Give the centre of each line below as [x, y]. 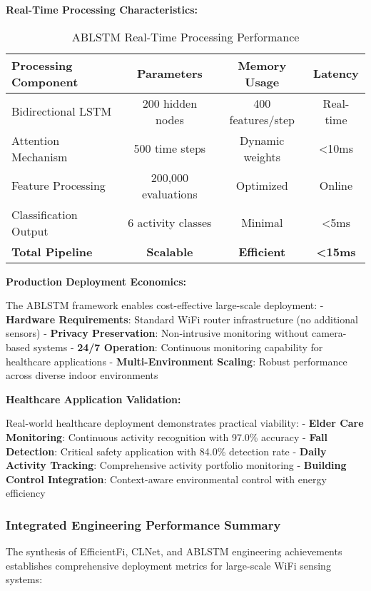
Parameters [170, 74]
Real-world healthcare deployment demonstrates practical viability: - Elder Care [185, 423]
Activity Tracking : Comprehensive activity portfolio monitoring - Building [176, 465]
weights [262, 156]
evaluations [169, 193]
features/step [262, 119]
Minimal [262, 223]
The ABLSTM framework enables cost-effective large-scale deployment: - [165, 305]
